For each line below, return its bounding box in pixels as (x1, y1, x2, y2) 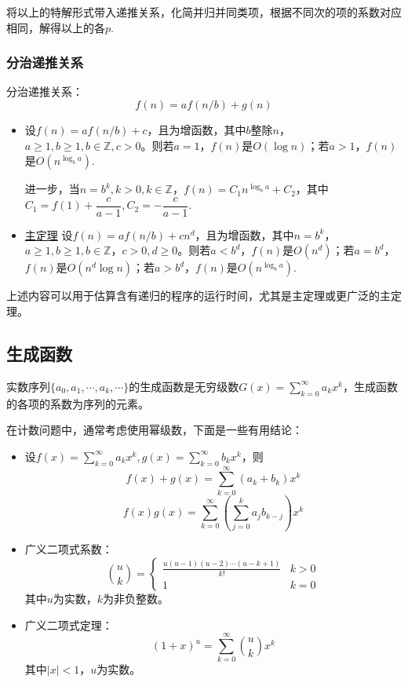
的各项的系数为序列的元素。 (6, 395, 149, 411)
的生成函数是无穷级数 (129, 378, 239, 394)
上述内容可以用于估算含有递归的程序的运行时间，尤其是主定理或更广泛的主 (6, 287, 391, 304)
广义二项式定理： (24, 616, 113, 633)
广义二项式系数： (24, 541, 113, 557)
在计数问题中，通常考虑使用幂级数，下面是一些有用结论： (6, 422, 303, 438)
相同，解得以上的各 (6, 19, 105, 35)
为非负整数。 (103, 590, 169, 607)
